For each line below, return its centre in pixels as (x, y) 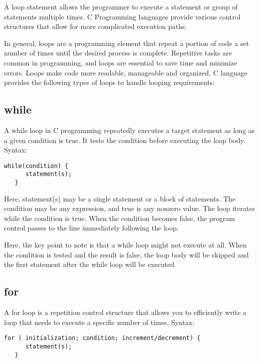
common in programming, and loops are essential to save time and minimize (121, 62)
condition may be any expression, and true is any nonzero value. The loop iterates (129, 208)
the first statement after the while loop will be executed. (90, 264)
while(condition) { (36, 166)
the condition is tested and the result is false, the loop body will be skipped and (127, 254)
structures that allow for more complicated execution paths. (96, 26)
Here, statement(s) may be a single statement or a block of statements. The (120, 198)
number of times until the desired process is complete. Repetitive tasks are (118, 53)
